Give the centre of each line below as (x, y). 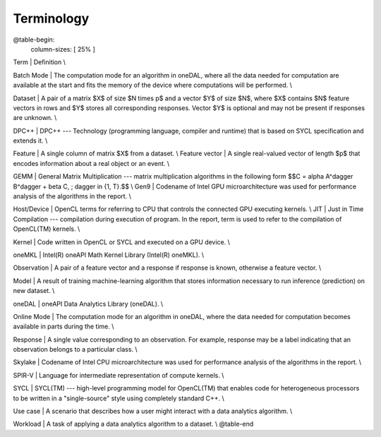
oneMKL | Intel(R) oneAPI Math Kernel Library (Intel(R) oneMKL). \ (109, 255)
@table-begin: (34, 40)
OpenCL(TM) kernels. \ (47, 229)
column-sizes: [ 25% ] (63, 49)
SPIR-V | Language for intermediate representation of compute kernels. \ (119, 375)
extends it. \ (30, 140)
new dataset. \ (34, 291)
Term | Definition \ (40, 62)
